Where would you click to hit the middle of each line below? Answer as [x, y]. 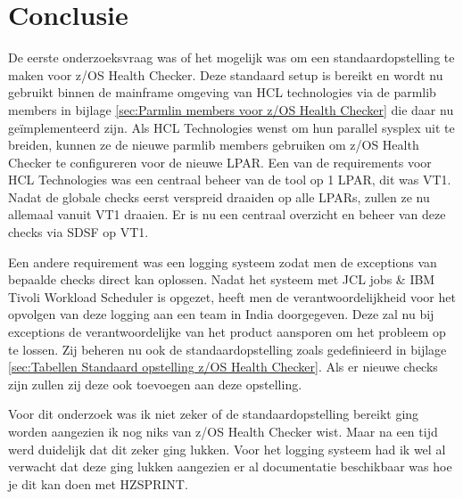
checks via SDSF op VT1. [79, 232]
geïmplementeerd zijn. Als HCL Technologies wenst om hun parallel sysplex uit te [231, 127]
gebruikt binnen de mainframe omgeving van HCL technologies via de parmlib [222, 92]
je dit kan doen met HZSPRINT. [98, 483]
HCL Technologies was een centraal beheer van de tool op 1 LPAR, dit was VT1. [230, 180]
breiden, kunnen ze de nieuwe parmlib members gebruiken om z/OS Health [214, 145]
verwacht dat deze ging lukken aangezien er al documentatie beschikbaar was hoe [230, 466]
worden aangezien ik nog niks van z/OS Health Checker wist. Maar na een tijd [223, 431]
